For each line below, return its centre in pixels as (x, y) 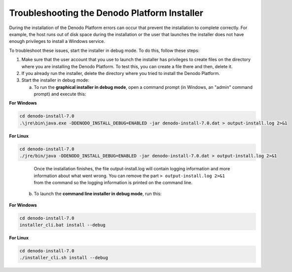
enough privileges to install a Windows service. (57, 41)
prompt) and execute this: (60, 94)
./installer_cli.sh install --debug (64, 258)
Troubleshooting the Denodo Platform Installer (106, 13)
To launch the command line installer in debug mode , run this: (98, 194)
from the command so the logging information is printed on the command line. (113, 182)
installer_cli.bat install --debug (62, 225)
